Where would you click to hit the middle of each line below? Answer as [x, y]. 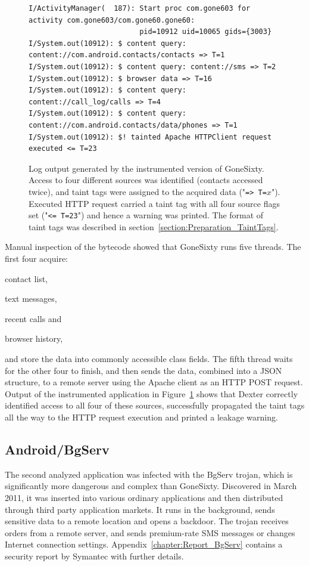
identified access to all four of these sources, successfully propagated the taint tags [155, 405]
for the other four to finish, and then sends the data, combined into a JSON [143, 370]
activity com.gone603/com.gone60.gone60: [112, 20]
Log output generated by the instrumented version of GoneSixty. [146, 168]
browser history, [34, 338]
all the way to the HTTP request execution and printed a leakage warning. [141, 417]
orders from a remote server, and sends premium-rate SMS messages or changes [150, 532]
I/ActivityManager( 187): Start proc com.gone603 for [140, 8]
